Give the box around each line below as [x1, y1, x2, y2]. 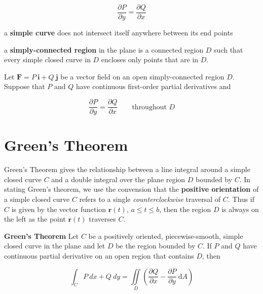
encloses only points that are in [101, 54, 199, 65]
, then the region [159, 203, 211, 214]
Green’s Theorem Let [4, 230, 79, 241]
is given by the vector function [11, 203, 106, 214]
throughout [132, 103, 167, 111]
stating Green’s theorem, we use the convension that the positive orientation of [4, 184, 259, 194]
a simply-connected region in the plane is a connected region [4, 44, 204, 55]
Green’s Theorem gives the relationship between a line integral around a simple [4, 164, 250, 175]
